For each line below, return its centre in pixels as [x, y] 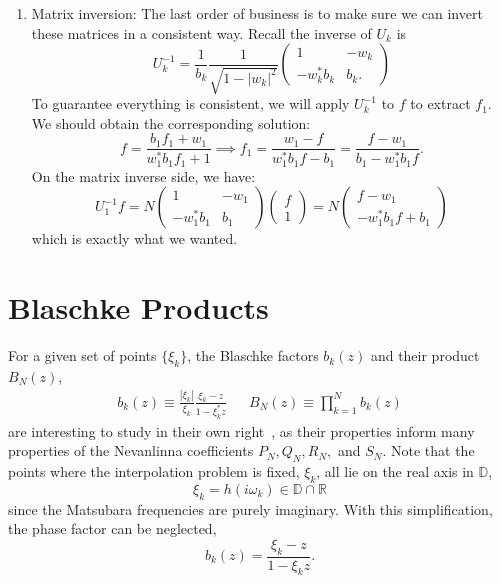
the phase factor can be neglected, [112, 528]
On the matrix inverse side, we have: [143, 175]
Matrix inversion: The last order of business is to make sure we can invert [257, 13]
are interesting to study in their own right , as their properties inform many [241, 430]
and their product [425, 355]
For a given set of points [82, 355]
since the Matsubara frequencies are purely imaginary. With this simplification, [250, 508]
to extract [440, 103]
